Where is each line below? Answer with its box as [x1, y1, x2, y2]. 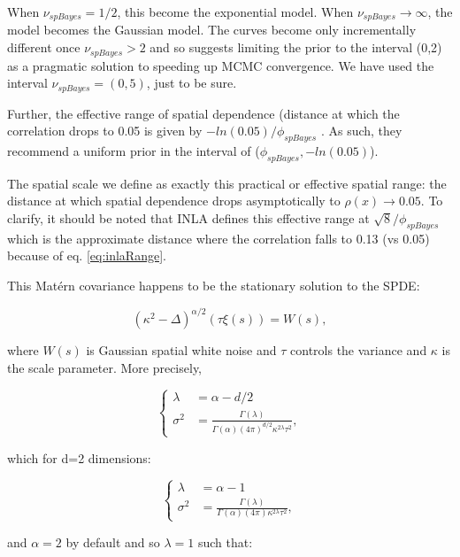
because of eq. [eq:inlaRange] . [7, 246, 166, 265]
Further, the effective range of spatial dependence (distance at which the [7, 104, 400, 122]
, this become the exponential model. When [117, 3, 354, 20]
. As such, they [320, 121, 402, 140]
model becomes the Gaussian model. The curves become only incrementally [7, 20, 417, 39]
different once [7, 38, 80, 57]
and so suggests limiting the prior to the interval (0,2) [149, 38, 442, 57]
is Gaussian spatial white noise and [86, 341, 277, 359]
